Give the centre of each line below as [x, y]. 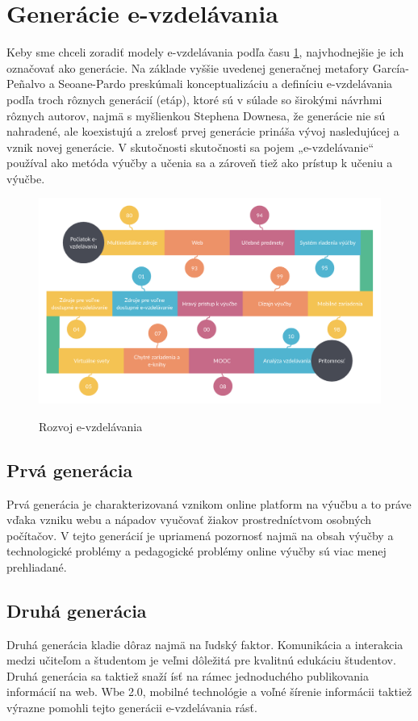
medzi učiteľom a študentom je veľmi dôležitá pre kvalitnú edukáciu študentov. [201, 660]
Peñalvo [26, 84]
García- [391, 67]
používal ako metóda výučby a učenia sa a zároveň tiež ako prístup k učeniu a [200, 163]
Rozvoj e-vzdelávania [91, 426]
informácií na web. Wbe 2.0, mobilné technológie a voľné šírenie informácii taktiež [209, 692]
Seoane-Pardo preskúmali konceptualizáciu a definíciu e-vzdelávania [226, 84]
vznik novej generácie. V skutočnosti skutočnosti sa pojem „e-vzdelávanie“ [190, 147]
